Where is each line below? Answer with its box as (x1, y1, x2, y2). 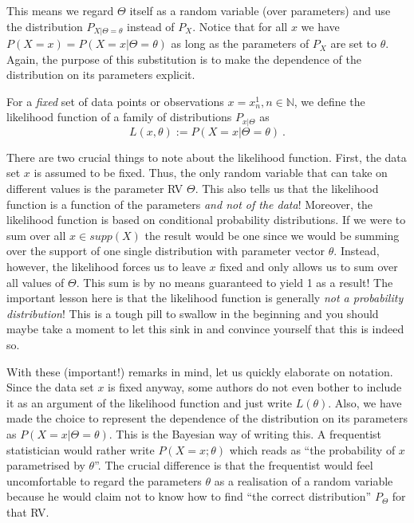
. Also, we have (328, 394, 402, 411)
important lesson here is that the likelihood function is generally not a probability (6, 289, 404, 306)
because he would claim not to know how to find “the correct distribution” (6, 488, 372, 505)
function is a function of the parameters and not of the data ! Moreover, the (6, 195, 373, 212)
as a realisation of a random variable (214, 472, 393, 489)
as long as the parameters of (171, 35, 310, 52)
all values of (6, 273, 65, 290)
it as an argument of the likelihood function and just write (6, 394, 293, 411)
